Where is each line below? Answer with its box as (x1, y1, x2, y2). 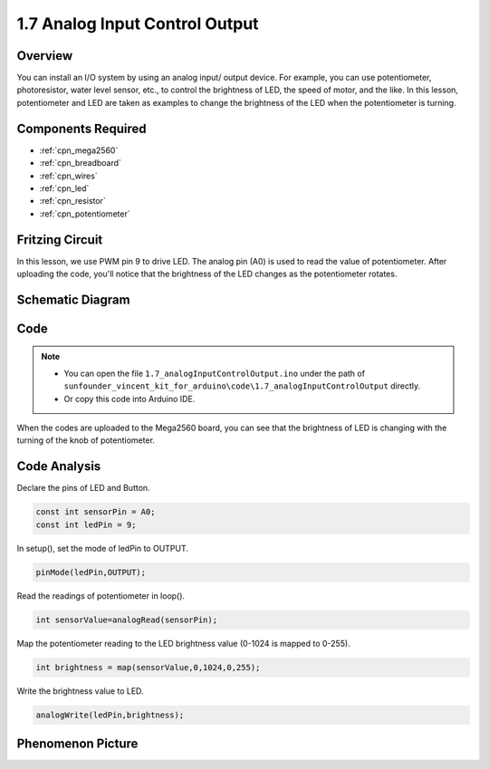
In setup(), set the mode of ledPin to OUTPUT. (16, 543, 189, 553)
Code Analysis (16, 458, 101, 475)
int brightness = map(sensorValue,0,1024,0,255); (35, 662, 261, 672)
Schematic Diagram (16, 292, 130, 307)
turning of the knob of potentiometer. (16, 435, 156, 446)
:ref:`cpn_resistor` (39, 196, 106, 207)
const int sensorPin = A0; (35, 507, 156, 517)
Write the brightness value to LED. (16, 685, 144, 697)
